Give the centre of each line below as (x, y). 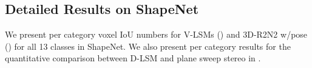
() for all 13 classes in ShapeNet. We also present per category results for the (148, 46)
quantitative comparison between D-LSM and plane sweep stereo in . (133, 58)
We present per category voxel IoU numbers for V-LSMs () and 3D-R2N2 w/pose (156, 34)
